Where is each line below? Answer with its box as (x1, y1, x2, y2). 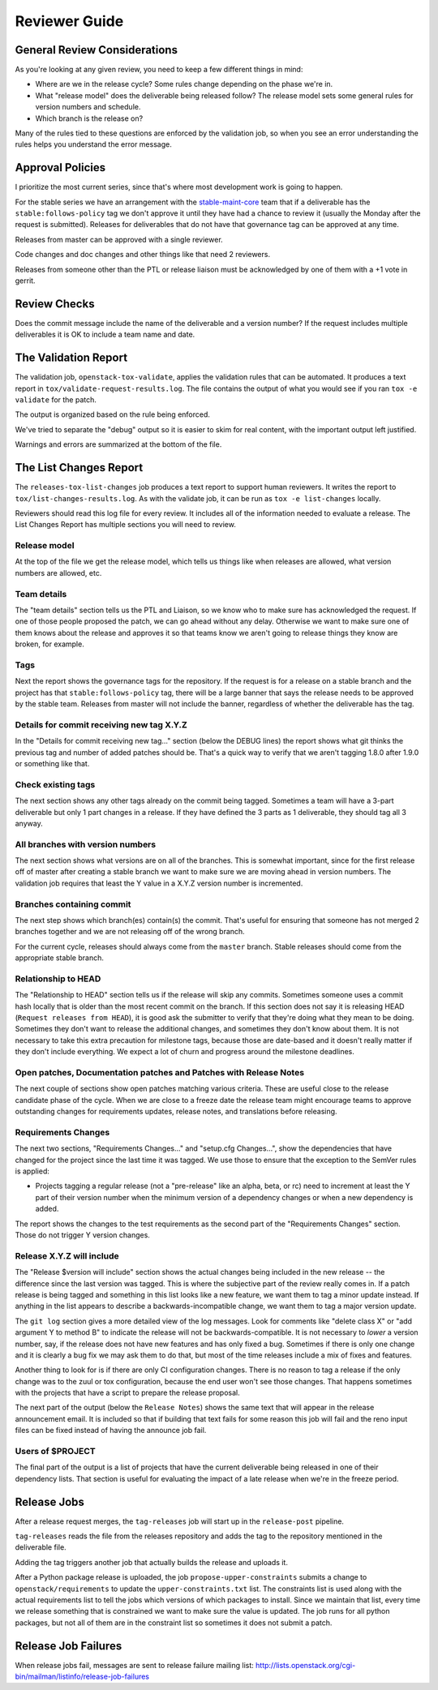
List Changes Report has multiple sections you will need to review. (15, 520, 237, 530)
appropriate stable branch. (15, 953, 105, 963)
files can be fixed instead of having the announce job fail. (15, 1426, 207, 1435)
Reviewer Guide (15, 12, 124, 30)
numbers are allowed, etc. (15, 568, 102, 577)
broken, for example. (15, 639, 84, 649)
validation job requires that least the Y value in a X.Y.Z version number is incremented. (15, 878, 303, 888)
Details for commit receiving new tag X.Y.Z (15, 718, 188, 730)
